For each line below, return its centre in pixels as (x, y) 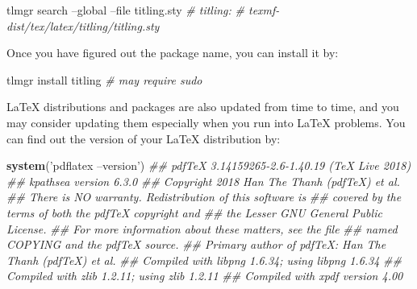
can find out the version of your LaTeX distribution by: (144, 138)
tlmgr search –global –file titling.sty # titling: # (125, 10)
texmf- (264, 10)
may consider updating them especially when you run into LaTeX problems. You (206, 122)
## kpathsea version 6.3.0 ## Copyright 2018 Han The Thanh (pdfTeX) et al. (203, 181)
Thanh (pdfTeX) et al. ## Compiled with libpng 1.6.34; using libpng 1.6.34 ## (204, 260)
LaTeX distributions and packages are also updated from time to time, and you (203, 107)
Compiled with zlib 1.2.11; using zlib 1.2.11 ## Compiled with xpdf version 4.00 (205, 276)
